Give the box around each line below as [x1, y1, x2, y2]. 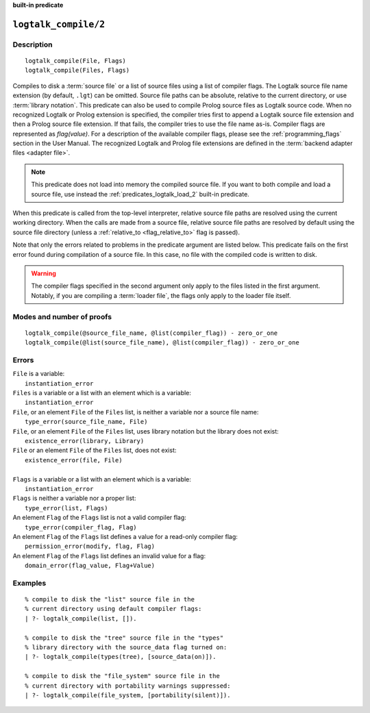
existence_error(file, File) [25, 456, 123, 464]
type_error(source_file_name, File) [25, 418, 148, 426]
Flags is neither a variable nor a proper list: [12, 494, 136, 503]
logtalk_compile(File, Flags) [25, 57, 127, 64]
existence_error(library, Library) [25, 437, 145, 445]
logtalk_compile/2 [12, 18, 106, 30]
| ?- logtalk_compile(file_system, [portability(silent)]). [25, 691, 231, 699]
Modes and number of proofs [12, 312, 112, 321]
